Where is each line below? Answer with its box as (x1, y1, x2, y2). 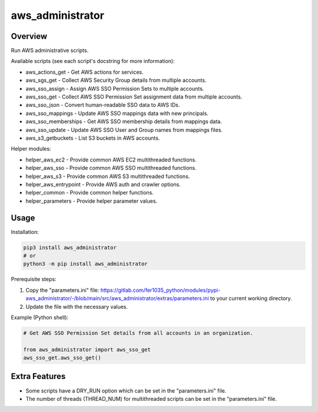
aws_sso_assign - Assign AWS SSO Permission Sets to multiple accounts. (25, 85, 204, 92)
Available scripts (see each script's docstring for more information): (11, 58, 175, 65)
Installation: (11, 228, 39, 235)
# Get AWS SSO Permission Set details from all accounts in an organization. (23, 329, 253, 336)
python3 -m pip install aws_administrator (23, 261, 148, 268)
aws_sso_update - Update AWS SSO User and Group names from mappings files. (25, 126, 223, 133)
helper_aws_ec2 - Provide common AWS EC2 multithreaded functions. (25, 156, 197, 163)
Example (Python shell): (11, 314, 69, 321)
